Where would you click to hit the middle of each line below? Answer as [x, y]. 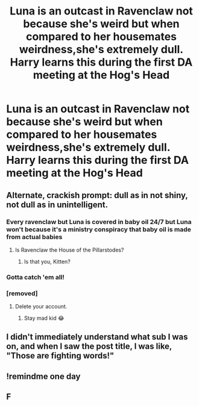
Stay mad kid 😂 [44, 318]
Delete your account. [41, 307]
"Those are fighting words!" [60, 356]
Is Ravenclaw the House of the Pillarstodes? [69, 250]
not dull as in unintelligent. [57, 205]
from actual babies [34, 237]
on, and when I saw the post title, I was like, [89, 347]
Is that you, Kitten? [47, 261]
